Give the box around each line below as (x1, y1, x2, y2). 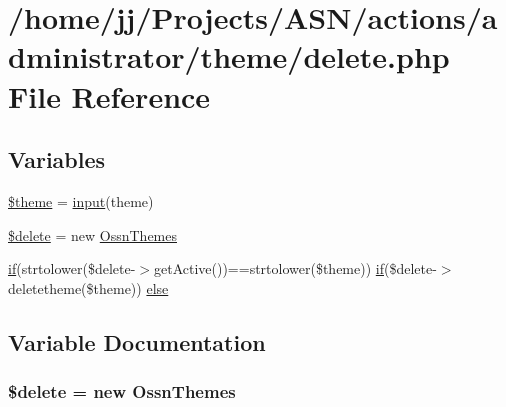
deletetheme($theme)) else (8, 277, 169, 298)
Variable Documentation (8, 326, 266, 357)
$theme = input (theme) (8, 190, 154, 211)
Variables (8, 144, 106, 175)
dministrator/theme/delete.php (8, 36, 450, 77)
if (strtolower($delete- (8, 258, 136, 279)
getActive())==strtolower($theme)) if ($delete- (153, 258, 437, 279)
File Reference (8, 75, 211, 116)
